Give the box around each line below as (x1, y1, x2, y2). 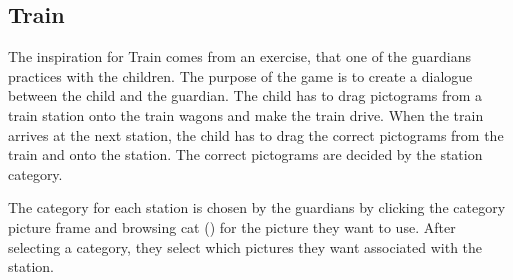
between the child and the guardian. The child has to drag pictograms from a (8, 85, 482, 106)
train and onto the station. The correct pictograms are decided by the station (8, 144, 483, 165)
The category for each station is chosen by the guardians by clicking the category (8, 197, 506, 218)
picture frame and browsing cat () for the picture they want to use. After (8, 216, 456, 237)
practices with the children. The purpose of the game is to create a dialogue (8, 65, 473, 86)
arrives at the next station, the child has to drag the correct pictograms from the (8, 124, 504, 145)
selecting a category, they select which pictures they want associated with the (8, 236, 483, 257)
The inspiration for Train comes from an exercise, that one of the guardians (8, 46, 471, 67)
